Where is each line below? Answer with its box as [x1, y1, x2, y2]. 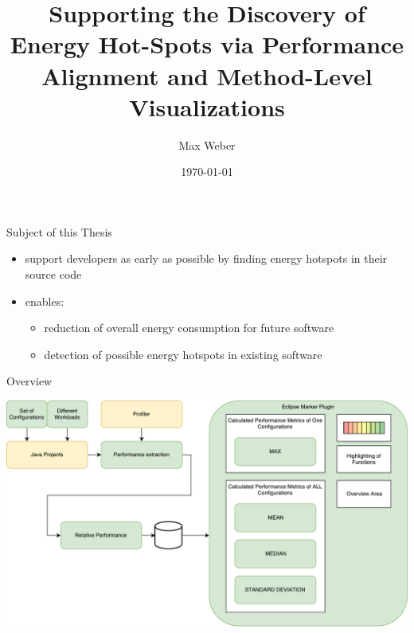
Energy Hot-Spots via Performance [10, 28, 404, 61]
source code [25, 266, 82, 283]
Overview [6, 373, 53, 389]
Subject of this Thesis [6, 223, 112, 240]
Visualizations [129, 90, 285, 123]
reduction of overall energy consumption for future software [44, 319, 334, 336]
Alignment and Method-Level [41, 59, 373, 92]
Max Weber [178, 136, 236, 153]
